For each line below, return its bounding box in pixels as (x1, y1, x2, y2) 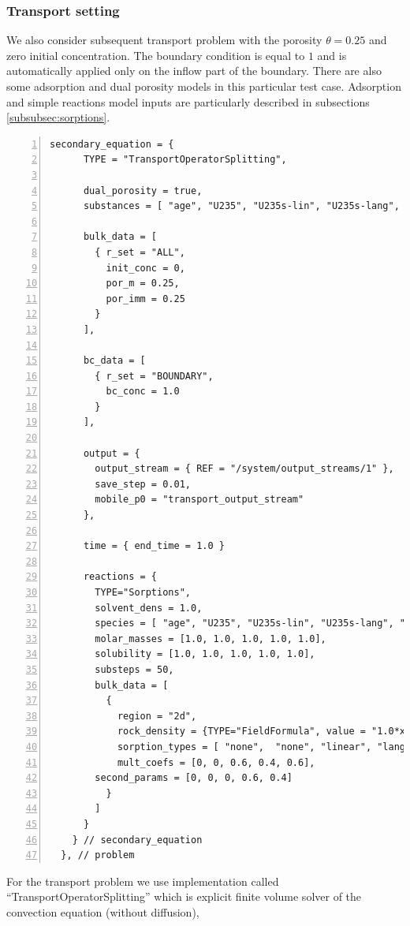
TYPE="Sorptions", (95, 587, 191, 598)
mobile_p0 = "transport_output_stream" (95, 494, 304, 506)
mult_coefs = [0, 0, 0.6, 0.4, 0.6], (117, 756, 315, 768)
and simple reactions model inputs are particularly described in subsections (6, 93, 370, 110)
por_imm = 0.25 (106, 293, 185, 304)
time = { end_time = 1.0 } (83, 540, 225, 552)
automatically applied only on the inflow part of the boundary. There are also (6, 62, 382, 79)
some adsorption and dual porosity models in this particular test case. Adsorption (6, 78, 401, 94)
